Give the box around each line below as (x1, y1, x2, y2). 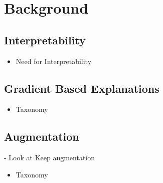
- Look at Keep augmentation (4, 152, 95, 163)
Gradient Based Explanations (4, 80, 159, 96)
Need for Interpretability (16, 55, 92, 66)
